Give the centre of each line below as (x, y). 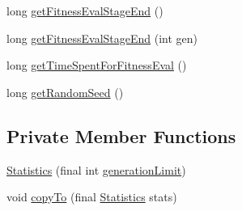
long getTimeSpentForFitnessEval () (97, 65)
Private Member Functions (121, 135)
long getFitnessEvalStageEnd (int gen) (102, 38)
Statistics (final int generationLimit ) (96, 169)
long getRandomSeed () (65, 92)
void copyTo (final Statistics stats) (92, 197)
